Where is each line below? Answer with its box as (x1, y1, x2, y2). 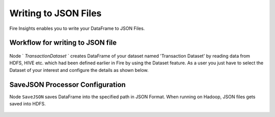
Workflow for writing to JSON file (9, 38, 117, 47)
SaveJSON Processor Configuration (9, 80, 126, 89)
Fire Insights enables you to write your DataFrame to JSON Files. (9, 25, 145, 31)
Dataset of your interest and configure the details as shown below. (9, 67, 149, 73)
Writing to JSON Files (9, 8, 102, 19)
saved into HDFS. (9, 101, 46, 107)
